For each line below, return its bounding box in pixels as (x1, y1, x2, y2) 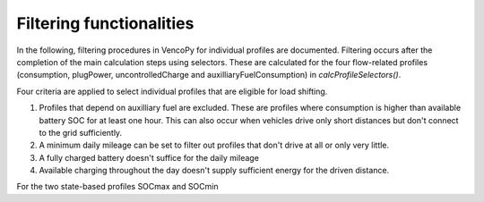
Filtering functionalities (16, 13, 194, 33)
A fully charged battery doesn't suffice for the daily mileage (39, 152, 260, 163)
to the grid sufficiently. (39, 127, 123, 138)
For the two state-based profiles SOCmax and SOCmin (16, 181, 219, 192)
